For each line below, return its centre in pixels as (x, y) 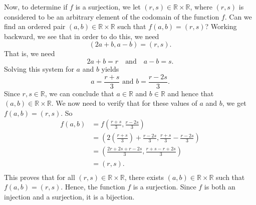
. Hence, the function (93, 187)
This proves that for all (40, 177)
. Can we (238, 16)
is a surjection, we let (108, 7)
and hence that (191, 93)
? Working (221, 26)
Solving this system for (39, 68)
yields (110, 68)
